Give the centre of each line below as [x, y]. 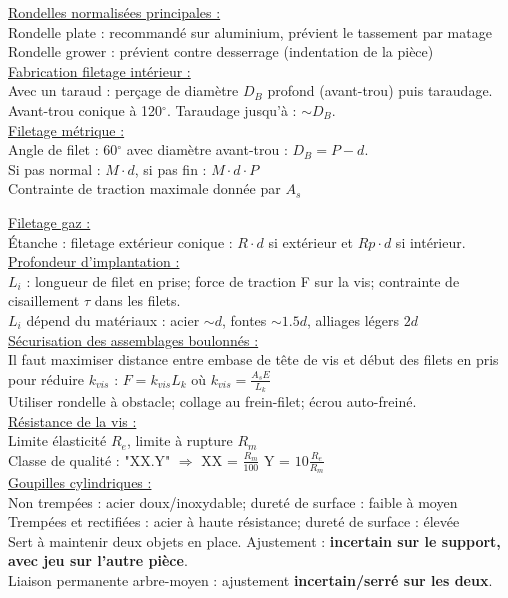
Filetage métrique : [66, 129]
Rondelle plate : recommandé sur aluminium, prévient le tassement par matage [250, 31]
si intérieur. [430, 241]
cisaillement [44, 300]
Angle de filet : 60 [63, 149]
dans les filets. [137, 300]
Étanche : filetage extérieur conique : [120, 241]
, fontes [244, 319]
